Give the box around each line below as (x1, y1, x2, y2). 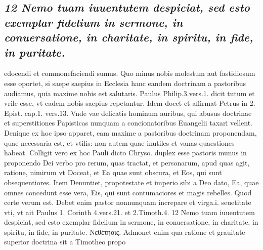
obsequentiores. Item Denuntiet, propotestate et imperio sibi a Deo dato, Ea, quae (4, 177, 259, 187)
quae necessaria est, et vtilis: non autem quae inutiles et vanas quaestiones (4, 137, 235, 148)
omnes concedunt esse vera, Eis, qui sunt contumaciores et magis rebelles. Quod (4, 187, 252, 197)
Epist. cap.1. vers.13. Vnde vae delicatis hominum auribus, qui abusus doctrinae (4, 107, 252, 118)
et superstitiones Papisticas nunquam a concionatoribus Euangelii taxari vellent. (4, 117, 253, 128)
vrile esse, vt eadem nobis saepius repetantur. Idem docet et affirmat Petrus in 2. (4, 98, 255, 108)
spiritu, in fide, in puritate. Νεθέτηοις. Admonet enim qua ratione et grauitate (4, 226, 245, 237)
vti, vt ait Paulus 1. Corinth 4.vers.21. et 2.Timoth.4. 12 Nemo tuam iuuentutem (4, 206, 255, 217)
